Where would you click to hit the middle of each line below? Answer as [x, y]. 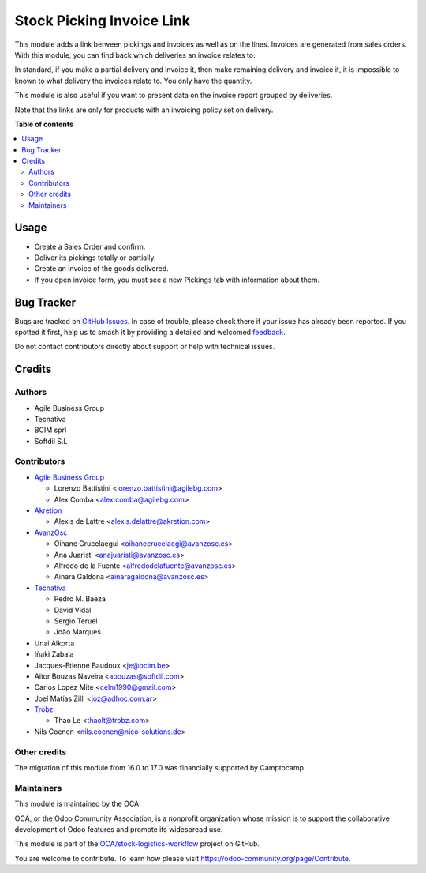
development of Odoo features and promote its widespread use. [119, 829]
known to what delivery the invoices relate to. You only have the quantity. [133, 81]
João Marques [78, 632]
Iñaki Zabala [54, 654]
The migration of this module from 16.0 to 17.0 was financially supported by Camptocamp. [160, 767]
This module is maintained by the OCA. [78, 804]
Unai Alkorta [54, 643]
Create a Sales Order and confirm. [90, 246]
